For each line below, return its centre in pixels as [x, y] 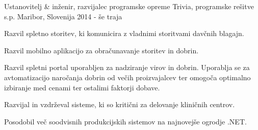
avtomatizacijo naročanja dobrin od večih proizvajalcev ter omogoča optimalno [127, 77]
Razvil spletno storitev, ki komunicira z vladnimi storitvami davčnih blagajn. [124, 33]
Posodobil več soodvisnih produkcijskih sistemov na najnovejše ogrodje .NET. [125, 121]
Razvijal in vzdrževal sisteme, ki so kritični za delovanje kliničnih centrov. [120, 104]
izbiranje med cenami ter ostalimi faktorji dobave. [82, 87]
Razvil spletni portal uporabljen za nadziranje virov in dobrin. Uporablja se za [127, 67]
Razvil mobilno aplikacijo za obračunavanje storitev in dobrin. [101, 50]
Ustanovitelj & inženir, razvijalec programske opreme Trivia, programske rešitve [129, 6]
